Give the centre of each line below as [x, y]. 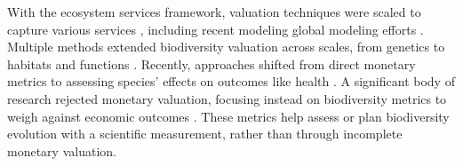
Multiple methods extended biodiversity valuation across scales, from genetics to [226, 47]
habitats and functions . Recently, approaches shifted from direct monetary [212, 63]
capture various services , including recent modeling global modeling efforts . [216, 29]
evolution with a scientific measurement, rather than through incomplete [205, 134]
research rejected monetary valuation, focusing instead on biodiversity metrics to [227, 98]
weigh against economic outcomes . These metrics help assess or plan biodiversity [228, 116]
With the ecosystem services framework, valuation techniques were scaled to [214, 12]
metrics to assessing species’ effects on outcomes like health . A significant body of [231, 81]
